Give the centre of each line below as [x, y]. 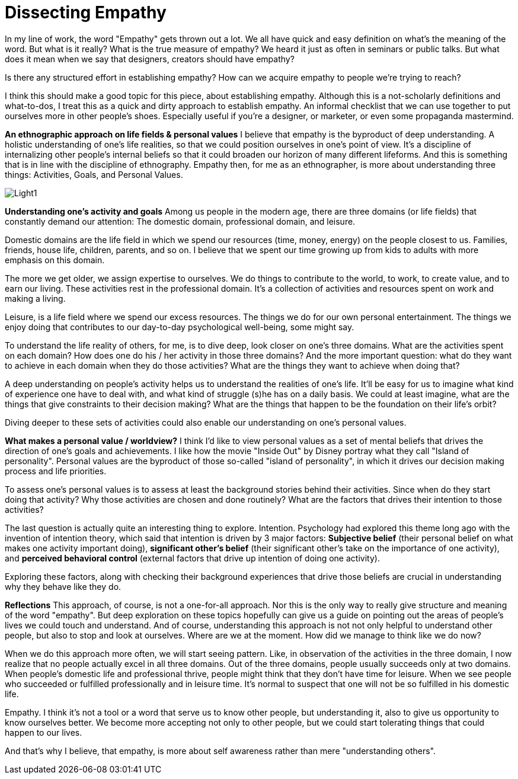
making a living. [35, 298]
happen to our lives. [44, 732]
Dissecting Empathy [86, 12]
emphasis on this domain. [55, 260]
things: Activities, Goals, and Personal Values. [94, 174]
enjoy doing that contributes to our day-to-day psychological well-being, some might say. [180, 327]
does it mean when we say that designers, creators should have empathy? [150, 59]
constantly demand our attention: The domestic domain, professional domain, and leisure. [180, 221]
